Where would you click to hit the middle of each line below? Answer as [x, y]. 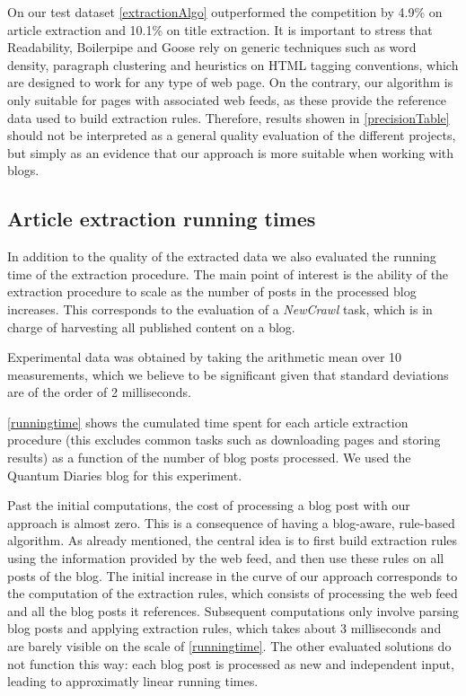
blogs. [23, 170]
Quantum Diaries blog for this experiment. [125, 475]
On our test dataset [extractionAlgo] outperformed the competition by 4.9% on [225, 12]
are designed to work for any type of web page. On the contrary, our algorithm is [230, 82]
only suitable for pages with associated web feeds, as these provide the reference [227, 99]
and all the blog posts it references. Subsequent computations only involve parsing [233, 610]
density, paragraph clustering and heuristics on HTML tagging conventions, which [233, 64]
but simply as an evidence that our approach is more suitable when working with [231, 152]
